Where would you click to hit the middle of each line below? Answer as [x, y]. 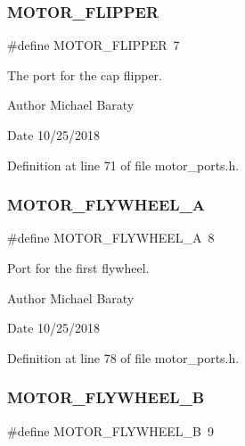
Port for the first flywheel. [78, 268]
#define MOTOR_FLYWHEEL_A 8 [111, 238]
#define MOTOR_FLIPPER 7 [94, 45]
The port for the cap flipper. [85, 74]
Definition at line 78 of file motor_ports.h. [123, 357]
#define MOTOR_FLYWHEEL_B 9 [110, 430]
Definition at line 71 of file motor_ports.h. [123, 165]
